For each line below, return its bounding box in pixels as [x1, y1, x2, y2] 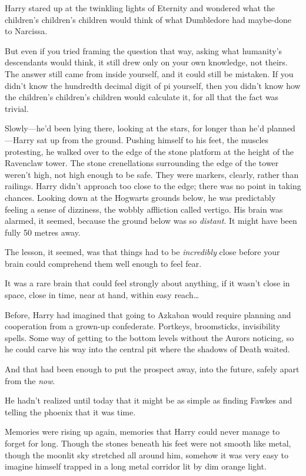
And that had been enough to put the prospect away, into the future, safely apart [5, 363, 300, 375]
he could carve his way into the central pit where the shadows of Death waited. [5, 343, 290, 355]
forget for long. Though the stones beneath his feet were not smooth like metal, [5, 437, 291, 449]
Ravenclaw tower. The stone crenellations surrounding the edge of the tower [5, 157, 279, 169]
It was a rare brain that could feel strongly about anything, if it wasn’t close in [5, 277, 290, 289]
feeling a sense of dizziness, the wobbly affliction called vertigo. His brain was [5, 203, 283, 215]
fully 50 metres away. [5, 226, 81, 238]
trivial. [5, 102, 29, 114]
